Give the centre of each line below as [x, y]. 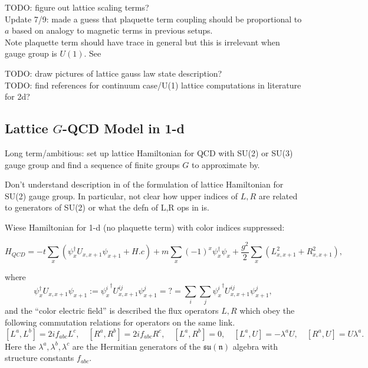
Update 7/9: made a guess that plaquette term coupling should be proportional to [153, 19]
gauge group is [31, 53]
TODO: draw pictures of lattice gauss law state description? [114, 73]
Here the [20, 346]
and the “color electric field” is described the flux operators [112, 310]
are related [278, 195]
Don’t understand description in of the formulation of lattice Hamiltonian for [144, 184]
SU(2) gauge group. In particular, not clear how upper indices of [121, 195]
